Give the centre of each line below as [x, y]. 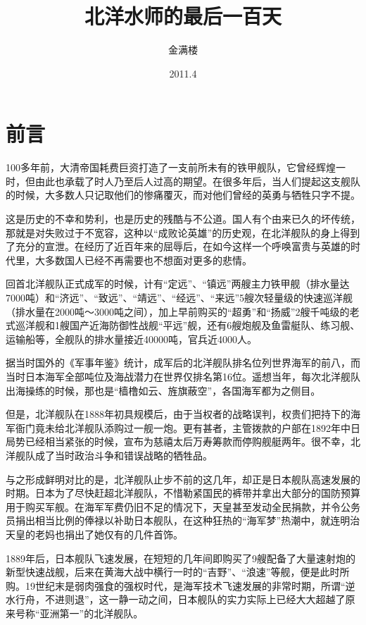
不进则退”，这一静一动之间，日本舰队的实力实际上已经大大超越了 [195, 599]
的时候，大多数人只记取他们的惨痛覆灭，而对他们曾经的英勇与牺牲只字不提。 [183, 195]
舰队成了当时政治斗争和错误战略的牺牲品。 [114, 455]
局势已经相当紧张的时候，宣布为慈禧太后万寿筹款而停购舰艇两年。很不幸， [178, 441]
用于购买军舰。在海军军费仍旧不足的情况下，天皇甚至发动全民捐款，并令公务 [183, 506]
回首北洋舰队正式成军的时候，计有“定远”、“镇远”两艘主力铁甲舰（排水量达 [178, 284]
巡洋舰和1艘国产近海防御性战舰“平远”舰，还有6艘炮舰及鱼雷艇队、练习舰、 [188, 325]
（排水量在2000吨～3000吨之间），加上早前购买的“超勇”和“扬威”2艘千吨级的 [178, 311]
